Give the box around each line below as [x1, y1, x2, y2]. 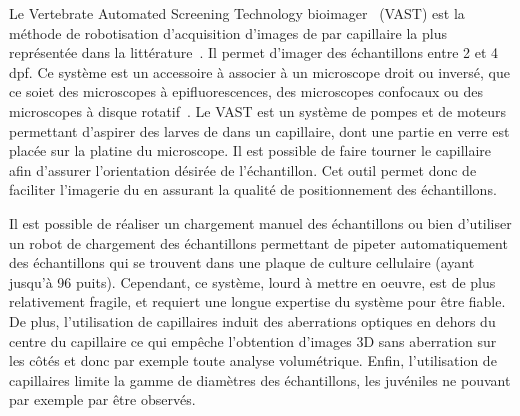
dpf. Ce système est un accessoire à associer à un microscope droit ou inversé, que [9, 61, 510, 82]
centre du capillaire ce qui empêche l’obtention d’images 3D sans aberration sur [9, 330, 497, 351]
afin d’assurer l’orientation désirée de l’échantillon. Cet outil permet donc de [9, 159, 477, 180]
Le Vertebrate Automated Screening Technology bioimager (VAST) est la [9, 3, 465, 23]
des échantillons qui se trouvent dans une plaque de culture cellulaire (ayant [9, 252, 475, 273]
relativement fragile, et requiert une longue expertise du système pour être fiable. [9, 291, 506, 312]
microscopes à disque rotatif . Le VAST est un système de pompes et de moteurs [9, 100, 507, 121]
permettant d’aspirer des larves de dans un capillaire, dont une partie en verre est [9, 120, 510, 141]
